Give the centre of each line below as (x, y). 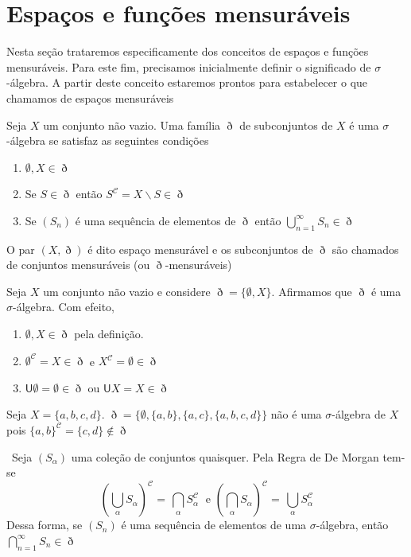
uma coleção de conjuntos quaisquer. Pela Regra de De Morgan (225, 456)
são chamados (365, 249)
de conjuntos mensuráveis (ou (78, 265)
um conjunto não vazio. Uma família (132, 125)
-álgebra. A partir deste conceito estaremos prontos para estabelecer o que (187, 82)
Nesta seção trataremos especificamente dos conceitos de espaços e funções (188, 51)
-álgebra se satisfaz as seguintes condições (108, 140)
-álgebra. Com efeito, (64, 307)
